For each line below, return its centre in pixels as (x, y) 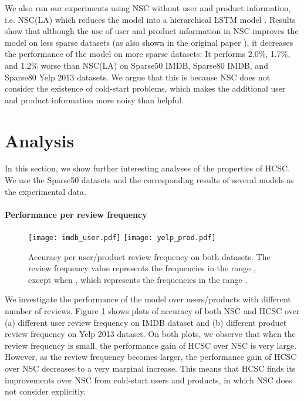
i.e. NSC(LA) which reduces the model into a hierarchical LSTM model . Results (150, 19)
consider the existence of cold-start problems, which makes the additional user (145, 88)
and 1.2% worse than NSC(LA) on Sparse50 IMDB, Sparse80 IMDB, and (136, 65)
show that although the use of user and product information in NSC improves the (152, 31)
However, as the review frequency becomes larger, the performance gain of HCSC (151, 357)
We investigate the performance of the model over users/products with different (148, 299)
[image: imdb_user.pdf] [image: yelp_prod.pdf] (122, 238)
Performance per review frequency (76, 214)
